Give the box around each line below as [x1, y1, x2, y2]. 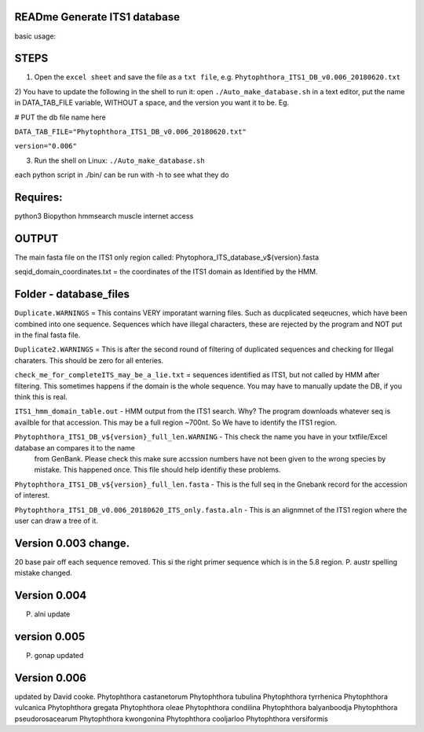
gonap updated [34, 651, 84, 660]
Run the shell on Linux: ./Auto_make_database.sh [34, 156, 205, 165]
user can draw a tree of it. [14, 516, 98, 525]
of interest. [14, 491, 50, 500]
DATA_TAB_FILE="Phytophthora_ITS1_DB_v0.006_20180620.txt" [14, 127, 247, 136]
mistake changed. [14, 568, 72, 578]
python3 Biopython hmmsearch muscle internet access [14, 212, 194, 221]
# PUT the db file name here [14, 112, 106, 122]
